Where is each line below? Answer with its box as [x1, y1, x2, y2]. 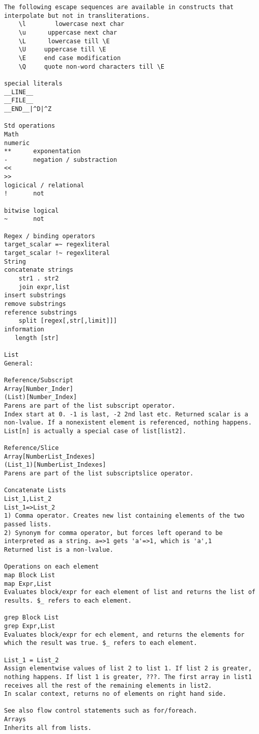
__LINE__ [4, 88, 34, 96]
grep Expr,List [4, 622, 55, 630]
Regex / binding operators [4, 232, 95, 240]
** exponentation [4, 148, 81, 155]
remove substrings [4, 300, 66, 307]
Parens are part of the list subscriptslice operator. [4, 470, 194, 477]
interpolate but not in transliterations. [4, 12, 150, 19]
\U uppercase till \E [18, 46, 106, 53]
